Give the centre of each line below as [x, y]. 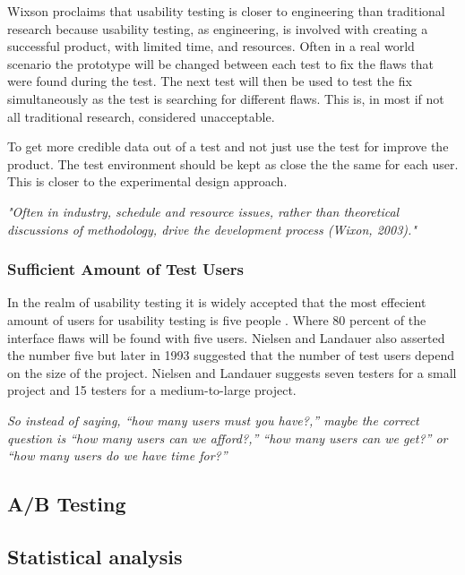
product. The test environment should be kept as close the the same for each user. [233, 163]
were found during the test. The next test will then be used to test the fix [210, 81]
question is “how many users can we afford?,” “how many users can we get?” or [228, 438]
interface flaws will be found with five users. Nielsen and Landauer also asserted [226, 337]
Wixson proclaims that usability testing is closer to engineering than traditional [226, 11]
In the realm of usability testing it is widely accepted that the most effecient [217, 302]
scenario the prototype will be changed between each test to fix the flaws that [220, 63]
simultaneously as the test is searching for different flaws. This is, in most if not [226, 98]
